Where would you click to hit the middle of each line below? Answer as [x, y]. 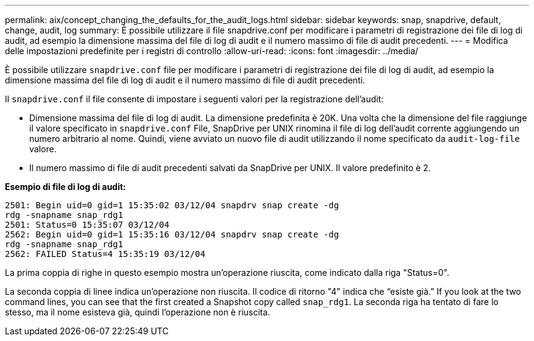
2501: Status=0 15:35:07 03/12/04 [87, 225]
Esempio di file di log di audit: [66, 187]
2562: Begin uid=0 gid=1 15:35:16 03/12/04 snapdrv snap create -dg [172, 234]
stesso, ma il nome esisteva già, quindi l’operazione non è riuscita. [138, 312]
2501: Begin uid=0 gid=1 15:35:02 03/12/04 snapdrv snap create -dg [172, 205]
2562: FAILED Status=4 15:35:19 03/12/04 [105, 254]
